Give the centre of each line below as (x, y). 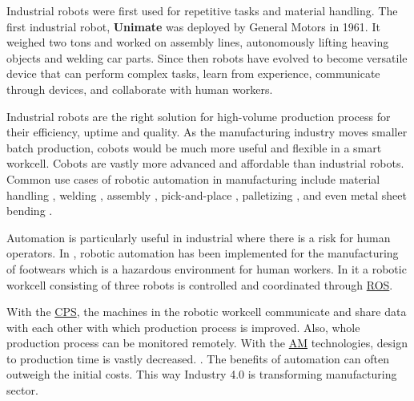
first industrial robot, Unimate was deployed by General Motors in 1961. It (193, 26)
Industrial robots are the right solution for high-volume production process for (199, 116)
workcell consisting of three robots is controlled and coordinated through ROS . (200, 284)
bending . (30, 211)
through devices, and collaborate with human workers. (140, 89)
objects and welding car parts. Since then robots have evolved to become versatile (207, 57)
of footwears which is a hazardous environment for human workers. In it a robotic (207, 268)
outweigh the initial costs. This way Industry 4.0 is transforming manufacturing (202, 374)
